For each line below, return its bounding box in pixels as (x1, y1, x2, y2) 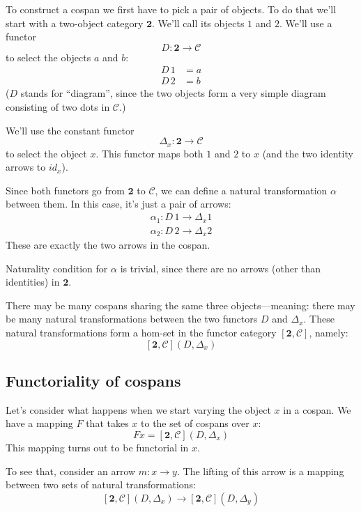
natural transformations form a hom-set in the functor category (6, 325, 277, 339)
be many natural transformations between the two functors (6, 311, 258, 326)
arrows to (6, 160, 46, 174)
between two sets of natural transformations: (6, 477, 197, 492)
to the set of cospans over (141, 416, 249, 430)
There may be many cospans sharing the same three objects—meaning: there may (6, 297, 355, 312)
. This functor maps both (95, 146, 203, 160)
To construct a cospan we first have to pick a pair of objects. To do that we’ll (6, 2, 337, 16)
